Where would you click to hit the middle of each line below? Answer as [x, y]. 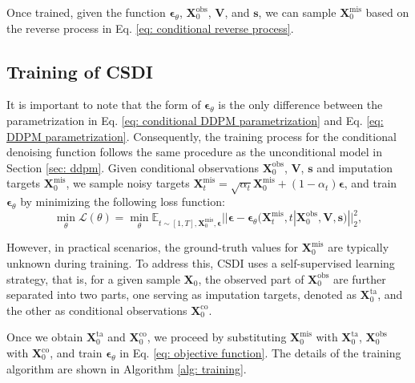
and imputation [355, 167]
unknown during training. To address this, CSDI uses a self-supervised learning [201, 263]
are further [359, 278]
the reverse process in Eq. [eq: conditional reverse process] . [150, 28]
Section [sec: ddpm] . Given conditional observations [133, 167]
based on [387, 12]
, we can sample [297, 12]
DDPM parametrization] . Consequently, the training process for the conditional [201, 136]
